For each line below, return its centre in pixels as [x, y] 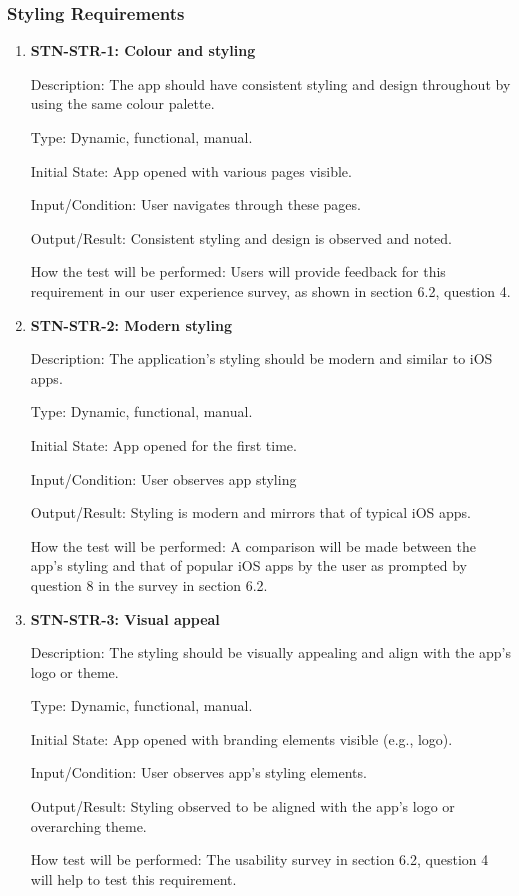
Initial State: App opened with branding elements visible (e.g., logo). [241, 738]
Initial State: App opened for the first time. [163, 444]
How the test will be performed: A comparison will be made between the [253, 545]
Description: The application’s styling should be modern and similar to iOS [261, 358]
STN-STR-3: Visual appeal [125, 618]
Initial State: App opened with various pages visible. [191, 170]
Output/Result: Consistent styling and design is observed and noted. [241, 237]
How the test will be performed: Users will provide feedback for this [238, 271]
